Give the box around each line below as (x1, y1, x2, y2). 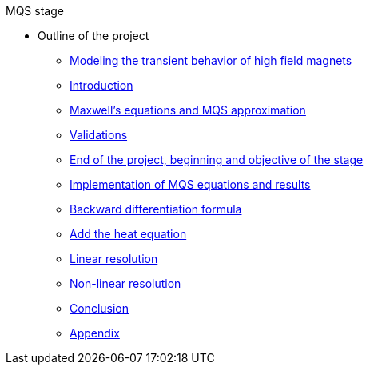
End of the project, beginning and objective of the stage (70, 153, 364, 166)
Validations (70, 128, 128, 142)
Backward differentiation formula (70, 202, 242, 216)
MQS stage (6, 4, 64, 18)
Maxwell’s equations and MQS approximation (70, 103, 306, 117)
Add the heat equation (70, 227, 187, 241)
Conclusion (70, 301, 129, 315)
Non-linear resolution (70, 277, 181, 290)
